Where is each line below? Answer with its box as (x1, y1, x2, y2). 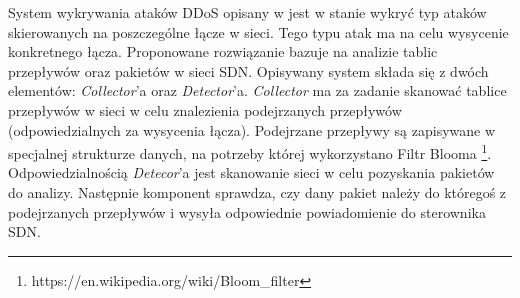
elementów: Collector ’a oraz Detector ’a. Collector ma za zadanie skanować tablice (8, 80, 507, 101)
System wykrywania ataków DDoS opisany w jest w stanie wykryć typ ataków (8, 2, 487, 22)
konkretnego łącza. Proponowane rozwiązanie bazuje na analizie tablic (8, 41, 438, 62)
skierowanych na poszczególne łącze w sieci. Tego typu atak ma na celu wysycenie (8, 21, 509, 42)
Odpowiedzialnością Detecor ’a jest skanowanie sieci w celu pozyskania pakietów (8, 162, 495, 183)
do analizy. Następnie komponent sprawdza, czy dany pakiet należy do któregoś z (8, 182, 507, 202)
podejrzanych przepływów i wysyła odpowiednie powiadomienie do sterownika (8, 201, 486, 222)
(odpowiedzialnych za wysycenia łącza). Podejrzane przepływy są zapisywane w (8, 119, 496, 140)
